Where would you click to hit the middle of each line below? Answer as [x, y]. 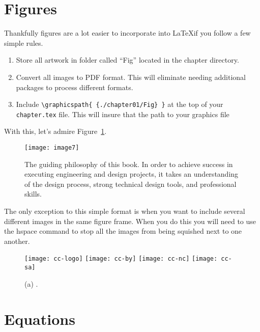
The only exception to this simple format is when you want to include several [125, 211]
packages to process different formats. [75, 87]
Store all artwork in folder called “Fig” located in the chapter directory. [127, 60]
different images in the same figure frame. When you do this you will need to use [130, 221]
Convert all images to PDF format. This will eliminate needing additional [131, 77]
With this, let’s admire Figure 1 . [55, 131]
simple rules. [24, 43]
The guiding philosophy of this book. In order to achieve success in [129, 164]
